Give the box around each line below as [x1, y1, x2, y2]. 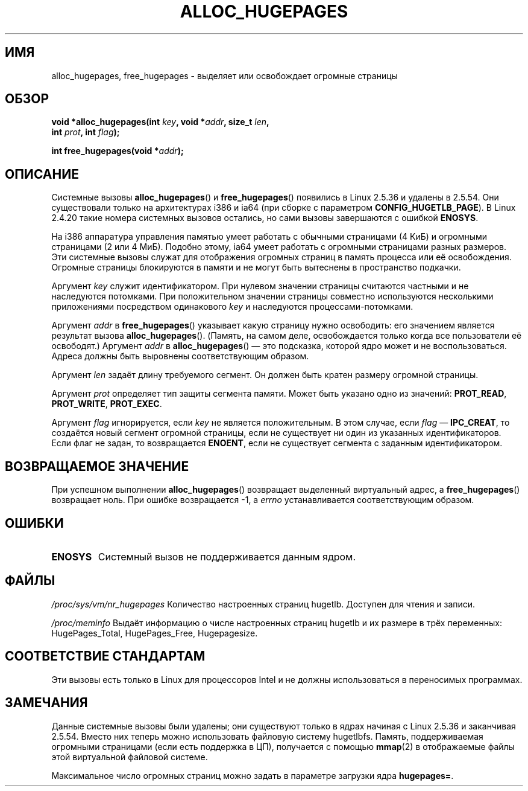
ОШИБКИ [5, 515, 64, 531]
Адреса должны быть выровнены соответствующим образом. [51, 351, 309, 362]
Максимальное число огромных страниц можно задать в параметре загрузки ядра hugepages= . [51, 770, 454, 781]
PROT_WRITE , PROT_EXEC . [51, 399, 162, 409]
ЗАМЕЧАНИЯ [5, 695, 88, 711]
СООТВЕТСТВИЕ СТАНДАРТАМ [5, 648, 206, 664]
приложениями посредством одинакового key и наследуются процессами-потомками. [51, 301, 413, 312]
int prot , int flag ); [51, 127, 120, 138]
